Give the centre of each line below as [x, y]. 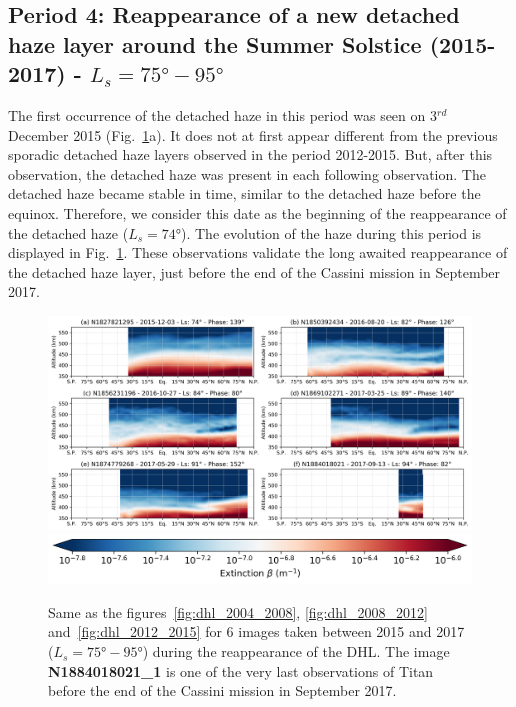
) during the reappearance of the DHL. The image [296, 651]
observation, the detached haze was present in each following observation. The [247, 173]
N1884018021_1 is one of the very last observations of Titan [241, 670]
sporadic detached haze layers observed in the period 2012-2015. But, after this [250, 154]
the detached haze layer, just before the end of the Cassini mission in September [254, 271]
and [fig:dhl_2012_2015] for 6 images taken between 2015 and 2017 [256, 631]
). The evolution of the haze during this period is [331, 232]
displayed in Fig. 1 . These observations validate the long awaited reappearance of [258, 252]
